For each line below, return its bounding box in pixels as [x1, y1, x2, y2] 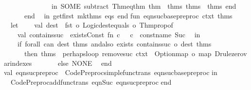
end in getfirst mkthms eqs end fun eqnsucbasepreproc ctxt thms [24, 10, 233, 20]
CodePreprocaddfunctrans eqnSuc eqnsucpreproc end [10, 76, 172, 87]
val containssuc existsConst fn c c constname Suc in [17, 29, 200, 39]
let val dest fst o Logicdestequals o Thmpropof [10, 20, 173, 30]
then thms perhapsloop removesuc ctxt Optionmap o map [24, 48, 212, 58]
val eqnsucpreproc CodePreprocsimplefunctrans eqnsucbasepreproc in [4, 67, 217, 77]
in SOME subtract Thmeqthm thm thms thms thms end [51, 1, 236, 11]
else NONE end [57, 58, 112, 68]
